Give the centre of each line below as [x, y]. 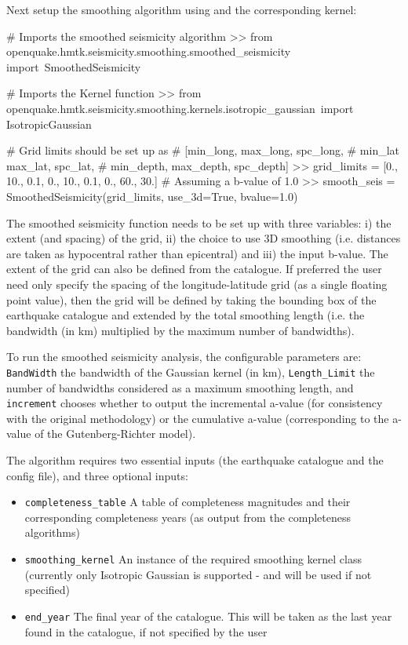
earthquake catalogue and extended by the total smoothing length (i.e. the [186, 315]
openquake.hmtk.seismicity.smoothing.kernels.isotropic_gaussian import [180, 108]
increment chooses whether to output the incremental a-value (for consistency [195, 403]
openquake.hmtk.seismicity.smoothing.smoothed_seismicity [149, 51]
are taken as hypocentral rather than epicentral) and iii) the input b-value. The [197, 253]
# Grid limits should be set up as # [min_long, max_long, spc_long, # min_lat [203, 150]
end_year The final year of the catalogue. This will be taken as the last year [208, 616]
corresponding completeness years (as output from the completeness [188, 517]
